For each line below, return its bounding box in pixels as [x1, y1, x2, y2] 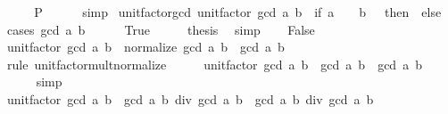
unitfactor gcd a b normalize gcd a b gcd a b [6, 37, 285, 56]
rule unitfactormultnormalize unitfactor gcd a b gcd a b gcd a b [6, 54, 422, 73]
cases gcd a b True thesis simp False [6, 20, 315, 38]
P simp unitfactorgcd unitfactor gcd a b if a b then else [34, 3, 442, 20]
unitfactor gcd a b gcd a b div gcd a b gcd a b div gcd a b [6, 89, 374, 108]
